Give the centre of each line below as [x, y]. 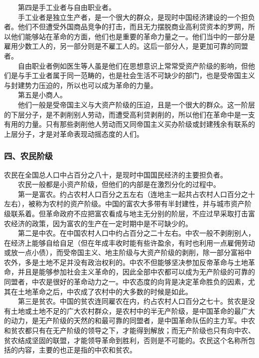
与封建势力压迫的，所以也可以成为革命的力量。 [81, 85]
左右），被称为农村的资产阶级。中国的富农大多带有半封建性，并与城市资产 [124, 204]
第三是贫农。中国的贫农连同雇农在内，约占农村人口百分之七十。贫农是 [133, 301]
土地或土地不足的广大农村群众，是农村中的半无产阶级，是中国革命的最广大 [133, 311]
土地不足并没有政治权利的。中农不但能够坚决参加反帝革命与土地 [143, 262]
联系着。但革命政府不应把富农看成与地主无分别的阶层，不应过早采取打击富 [133, 213]
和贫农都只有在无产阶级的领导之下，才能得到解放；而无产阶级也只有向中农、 [129, 330]
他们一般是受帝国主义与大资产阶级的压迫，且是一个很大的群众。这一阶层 [136, 104]
